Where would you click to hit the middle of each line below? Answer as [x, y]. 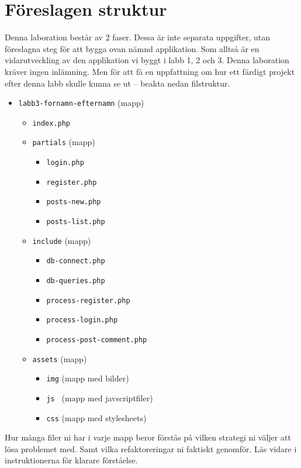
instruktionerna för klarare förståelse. [71, 460]
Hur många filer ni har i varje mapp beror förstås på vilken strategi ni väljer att [148, 437]
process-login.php [82, 320]
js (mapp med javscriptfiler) [100, 398]
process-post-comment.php [97, 340]
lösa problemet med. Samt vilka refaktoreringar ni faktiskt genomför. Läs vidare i [151, 448]
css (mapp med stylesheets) [96, 417]
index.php [51, 123]
